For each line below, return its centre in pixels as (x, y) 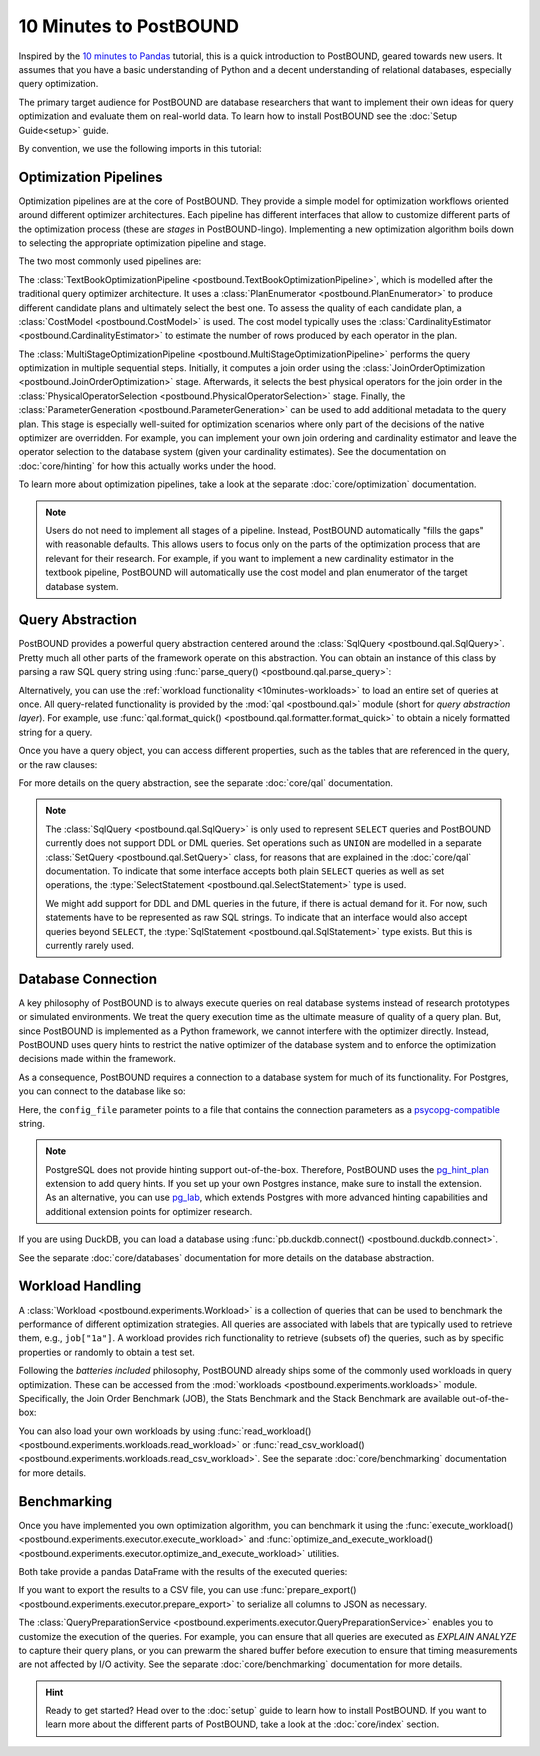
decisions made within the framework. (97, 1059)
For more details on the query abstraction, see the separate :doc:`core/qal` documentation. (206, 782)
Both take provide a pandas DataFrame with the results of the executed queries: (183, 1571)
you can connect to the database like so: (102, 1091)
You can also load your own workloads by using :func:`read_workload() (165, 1431)
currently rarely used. (90, 945)
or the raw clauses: (58, 764)
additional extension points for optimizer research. (149, 1211)
